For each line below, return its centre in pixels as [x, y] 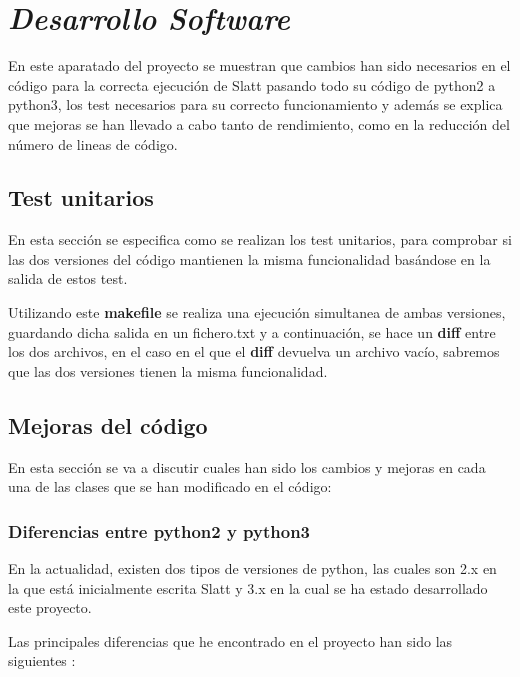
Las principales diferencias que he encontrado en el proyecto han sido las [230, 640]
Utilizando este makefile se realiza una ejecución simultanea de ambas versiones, [257, 312]
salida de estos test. [68, 278]
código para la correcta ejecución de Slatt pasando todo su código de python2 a [252, 84]
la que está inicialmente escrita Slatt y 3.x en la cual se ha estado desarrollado [248, 587]
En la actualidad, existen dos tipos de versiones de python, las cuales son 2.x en [252, 568]
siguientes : [42, 660]
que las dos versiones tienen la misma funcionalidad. [168, 370]
